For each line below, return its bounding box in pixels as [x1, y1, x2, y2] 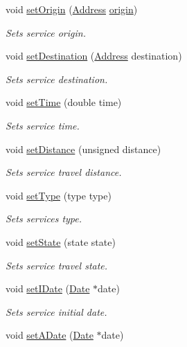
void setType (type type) [6, 188, 112, 202]
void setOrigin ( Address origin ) [6, 2, 138, 16]
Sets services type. [6, 211, 82, 226]
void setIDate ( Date [6, 281, 90, 296]
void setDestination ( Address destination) [6, 48, 182, 63]
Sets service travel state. [6, 258, 108, 272]
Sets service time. [6, 118, 80, 132]
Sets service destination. [6, 71, 108, 86]
